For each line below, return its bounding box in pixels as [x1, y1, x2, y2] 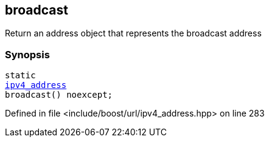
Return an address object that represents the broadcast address [5, 28, 262, 39]
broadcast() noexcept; [5, 90, 113, 100]
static [5, 70, 36, 81]
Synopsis [5, 48, 50, 61]
